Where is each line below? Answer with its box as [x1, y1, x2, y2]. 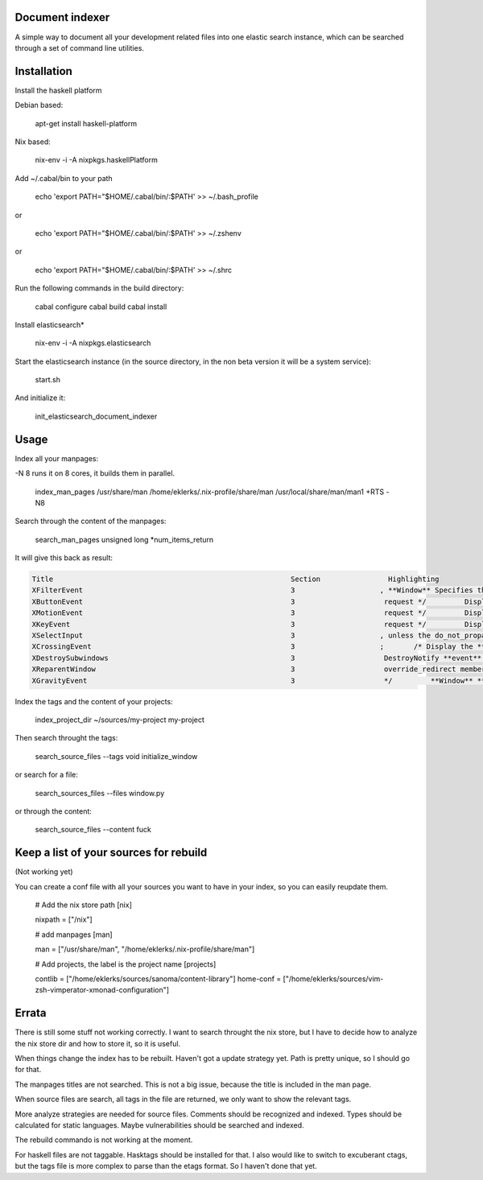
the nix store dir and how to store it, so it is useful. [14, 1038, 181, 1048]
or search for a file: [14, 769, 78, 780]
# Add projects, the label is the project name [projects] [35, 959, 217, 969]
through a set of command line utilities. [14, 43, 145, 52]
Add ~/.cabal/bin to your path [14, 173, 113, 183]
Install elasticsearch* [14, 320, 85, 329]
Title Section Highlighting [31, 575, 440, 584]
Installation [14, 64, 72, 78]
